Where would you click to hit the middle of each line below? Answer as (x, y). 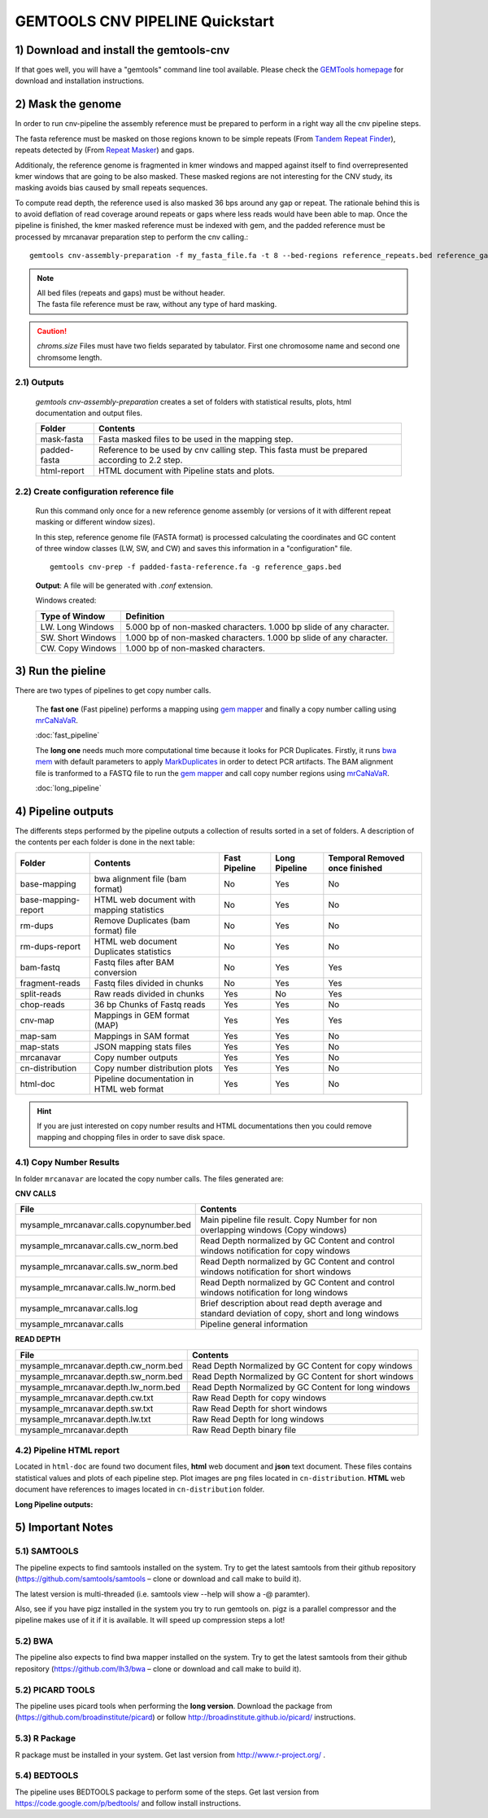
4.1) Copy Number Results (67, 1163)
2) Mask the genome (68, 105)
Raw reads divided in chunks (149, 993)
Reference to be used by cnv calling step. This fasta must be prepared (233, 450)
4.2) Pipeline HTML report (67, 1451)
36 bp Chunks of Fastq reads (150, 1004)
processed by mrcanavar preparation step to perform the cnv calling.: (132, 237)
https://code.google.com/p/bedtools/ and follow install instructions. (128, 1803)
